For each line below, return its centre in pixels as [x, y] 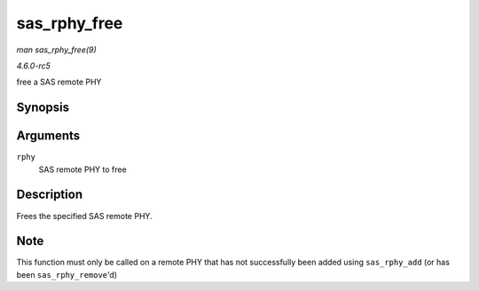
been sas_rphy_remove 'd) [67, 274]
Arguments [48, 136]
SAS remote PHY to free [83, 169]
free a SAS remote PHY [59, 82]
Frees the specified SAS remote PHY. [84, 216]
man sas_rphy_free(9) [56, 50]
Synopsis [43, 108]
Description [50, 195]
